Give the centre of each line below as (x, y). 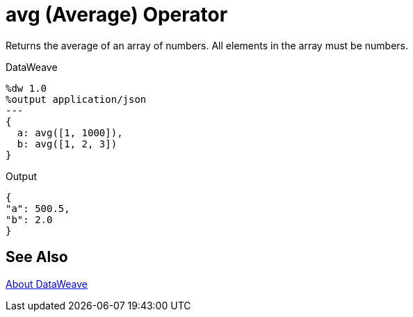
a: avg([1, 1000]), (70, 132)
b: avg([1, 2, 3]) (67, 144)
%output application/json (76, 99)
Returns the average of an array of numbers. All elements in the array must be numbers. (207, 45)
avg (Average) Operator (117, 15)
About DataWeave (47, 284)
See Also (37, 257)
